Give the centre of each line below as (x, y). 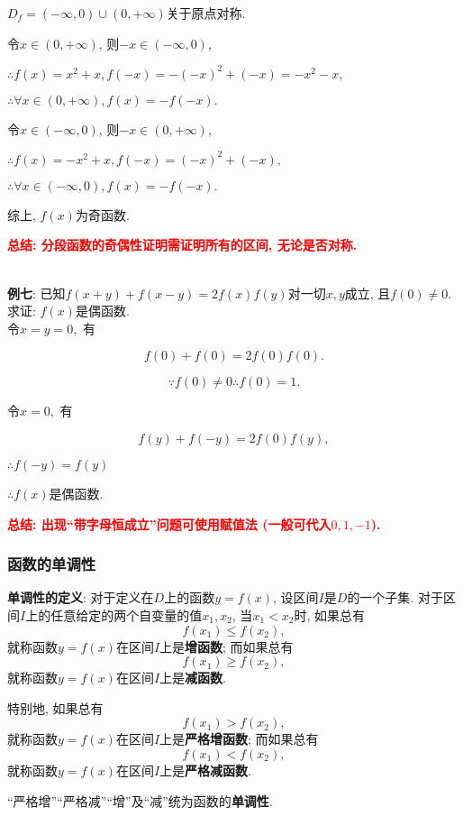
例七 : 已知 (36, 293)
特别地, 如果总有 (55, 707)
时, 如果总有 (329, 614)
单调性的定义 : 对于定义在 (81, 597)
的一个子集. (381, 597)
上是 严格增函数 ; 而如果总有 (239, 739)
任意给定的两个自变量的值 (127, 614)
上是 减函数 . (193, 678)
